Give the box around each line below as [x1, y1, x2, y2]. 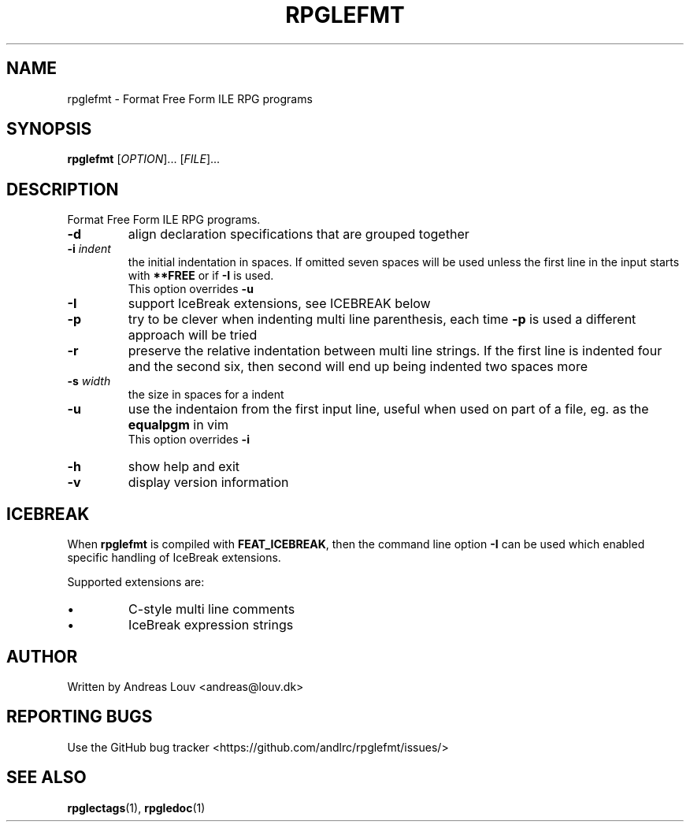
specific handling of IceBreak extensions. [67, 551, 281, 565]
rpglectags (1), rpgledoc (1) [67, 800, 206, 815]
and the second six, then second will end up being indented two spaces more [128, 358, 588, 375]
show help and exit [128, 459, 240, 475]
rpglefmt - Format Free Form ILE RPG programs [67, 91, 313, 106]
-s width [67, 374, 111, 388]
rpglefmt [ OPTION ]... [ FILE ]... [67, 152, 221, 166]
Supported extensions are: [67, 575, 205, 589]
